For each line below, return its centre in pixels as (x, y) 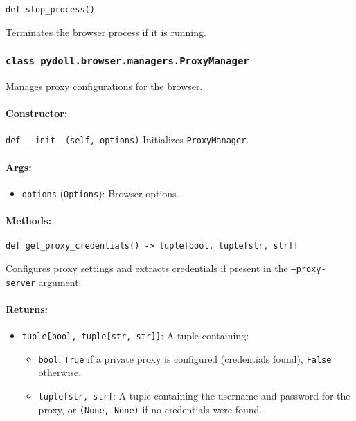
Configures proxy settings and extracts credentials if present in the (147, 268)
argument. (60, 281)
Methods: (29, 221)
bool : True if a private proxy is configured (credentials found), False (185, 358)
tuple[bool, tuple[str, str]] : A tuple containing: (135, 335)
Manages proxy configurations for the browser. (104, 86)
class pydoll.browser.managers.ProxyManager (127, 61)
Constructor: (37, 113)
